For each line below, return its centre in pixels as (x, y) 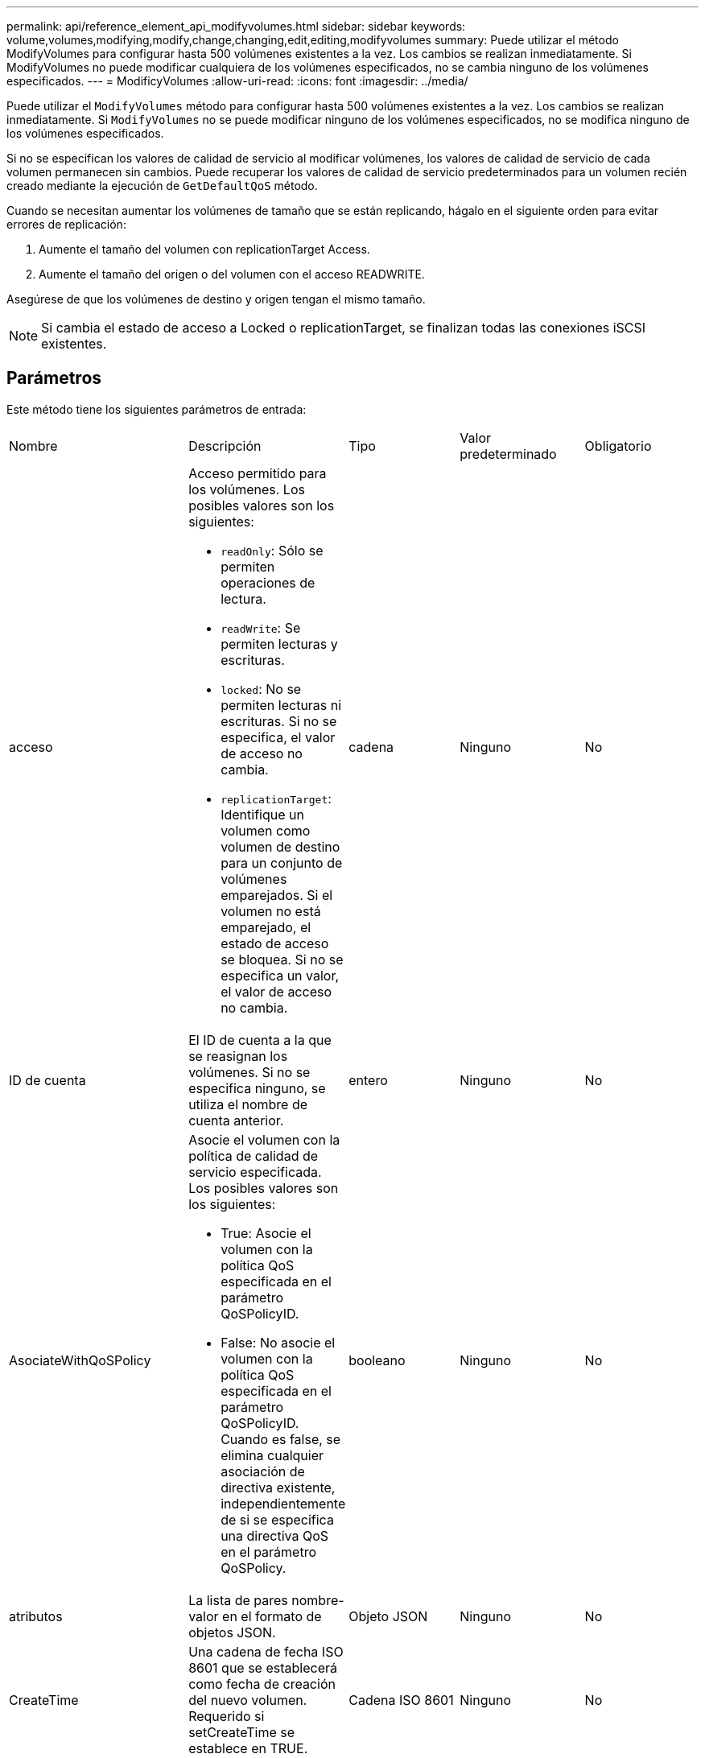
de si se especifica (277, 1519)
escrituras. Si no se (279, 721)
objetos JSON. (232, 1632)
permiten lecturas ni (281, 705)
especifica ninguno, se (257, 1088)
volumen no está (271, 911)
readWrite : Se (261, 627)
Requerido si (227, 1716)
